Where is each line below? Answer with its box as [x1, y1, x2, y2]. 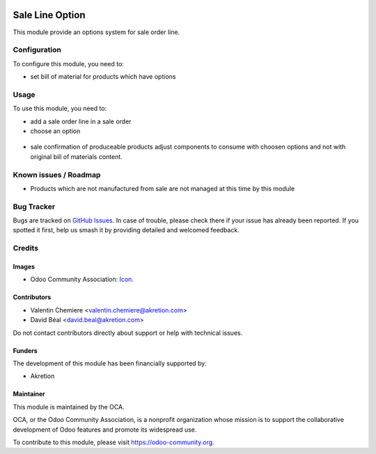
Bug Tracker [13, 202, 56, 211]
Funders [13, 346, 38, 355]
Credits [13, 243, 38, 253]
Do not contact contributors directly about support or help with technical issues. [13, 328, 243, 337]
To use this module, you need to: [13, 105, 107, 113]
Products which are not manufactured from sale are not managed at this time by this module [30, 184, 295, 192]
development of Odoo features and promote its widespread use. [13, 425, 197, 434]
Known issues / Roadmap [13, 169, 101, 179]
